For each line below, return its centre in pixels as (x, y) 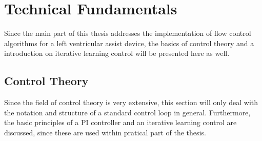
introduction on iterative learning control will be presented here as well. (117, 53)
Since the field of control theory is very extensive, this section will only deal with (131, 102)
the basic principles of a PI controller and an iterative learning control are (120, 122)
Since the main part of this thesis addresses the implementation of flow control (128, 33)
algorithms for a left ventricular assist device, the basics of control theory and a (129, 43)
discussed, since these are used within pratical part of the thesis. (105, 132)
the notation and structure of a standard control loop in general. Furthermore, (127, 112)
